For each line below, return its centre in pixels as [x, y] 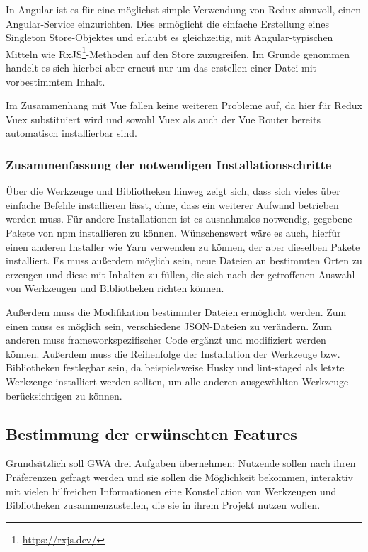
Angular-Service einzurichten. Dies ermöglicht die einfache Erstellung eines [167, 23]
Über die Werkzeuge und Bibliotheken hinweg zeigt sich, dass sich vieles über [173, 191]
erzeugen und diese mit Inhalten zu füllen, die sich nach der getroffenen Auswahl [180, 274]
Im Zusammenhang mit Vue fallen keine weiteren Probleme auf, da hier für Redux [184, 105]
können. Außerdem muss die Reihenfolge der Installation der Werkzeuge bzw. [173, 353]
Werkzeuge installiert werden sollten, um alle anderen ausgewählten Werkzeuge [177, 381]
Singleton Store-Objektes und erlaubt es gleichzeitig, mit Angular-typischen [169, 37]
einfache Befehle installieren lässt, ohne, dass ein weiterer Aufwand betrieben [172, 204]
